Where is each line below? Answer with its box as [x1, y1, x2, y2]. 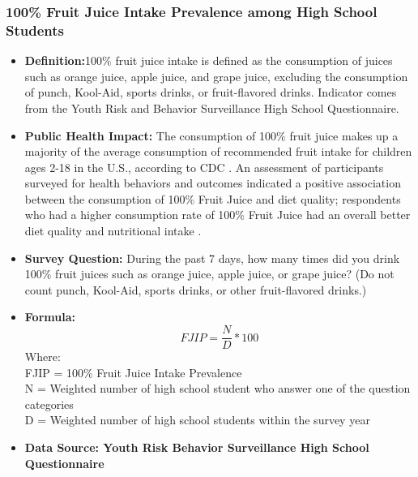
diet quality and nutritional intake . [24, 222, 202, 239]
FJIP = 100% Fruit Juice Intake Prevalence [24, 363, 242, 380]
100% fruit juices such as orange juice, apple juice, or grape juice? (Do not [24, 265, 395, 282]
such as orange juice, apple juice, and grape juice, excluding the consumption [24, 67, 408, 84]
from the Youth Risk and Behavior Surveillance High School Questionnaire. [24, 99, 399, 116]
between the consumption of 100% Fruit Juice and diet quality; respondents [24, 190, 401, 207]
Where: [24, 348, 61, 365]
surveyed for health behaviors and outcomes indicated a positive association [24, 174, 401, 191]
